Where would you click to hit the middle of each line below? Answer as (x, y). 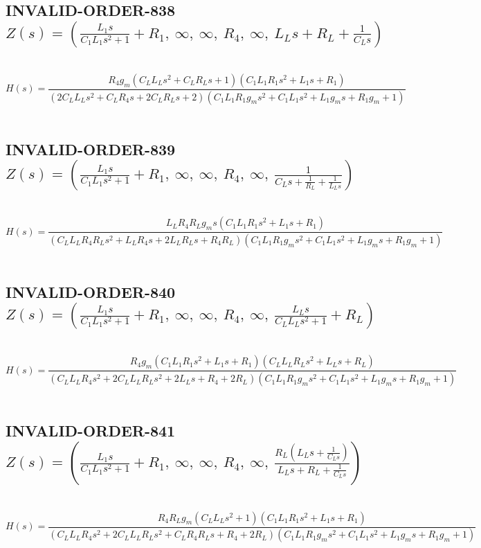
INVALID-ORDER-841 (91, 431)
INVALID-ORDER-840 (91, 291)
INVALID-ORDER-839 (91, 149)
